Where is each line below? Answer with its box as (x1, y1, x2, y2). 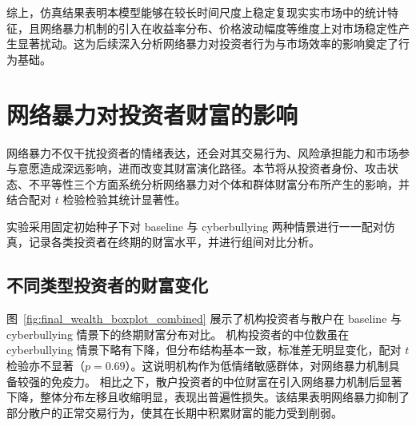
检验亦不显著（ (6, 357, 85, 374)
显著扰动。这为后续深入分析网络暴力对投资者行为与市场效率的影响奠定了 (17, 35, 398, 52)
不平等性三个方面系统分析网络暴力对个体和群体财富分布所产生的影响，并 (28, 175, 410, 192)
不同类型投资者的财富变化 (6, 273, 208, 297)
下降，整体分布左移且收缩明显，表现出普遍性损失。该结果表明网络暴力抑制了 (6, 388, 410, 405)
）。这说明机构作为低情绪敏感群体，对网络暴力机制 (125, 357, 389, 374)
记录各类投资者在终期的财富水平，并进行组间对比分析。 (28, 233, 320, 250)
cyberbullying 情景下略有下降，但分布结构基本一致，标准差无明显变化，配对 (6, 341, 402, 358)
